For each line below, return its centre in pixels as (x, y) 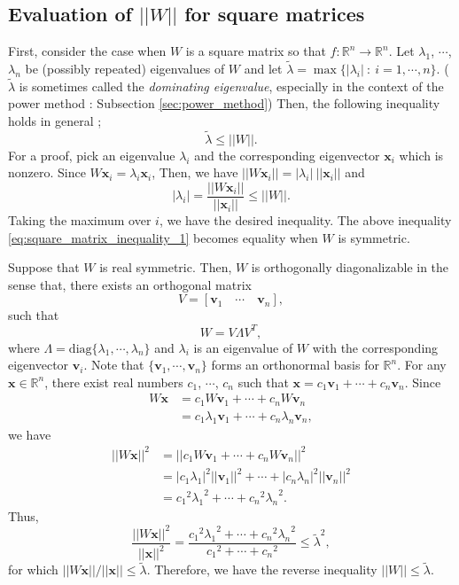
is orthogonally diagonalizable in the (350, 267)
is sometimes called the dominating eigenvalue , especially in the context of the (231, 86)
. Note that (114, 365)
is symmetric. (374, 237)
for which (33, 569)
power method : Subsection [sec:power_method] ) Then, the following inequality (224, 103)
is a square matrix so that (256, 51)
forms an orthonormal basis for (295, 365)
